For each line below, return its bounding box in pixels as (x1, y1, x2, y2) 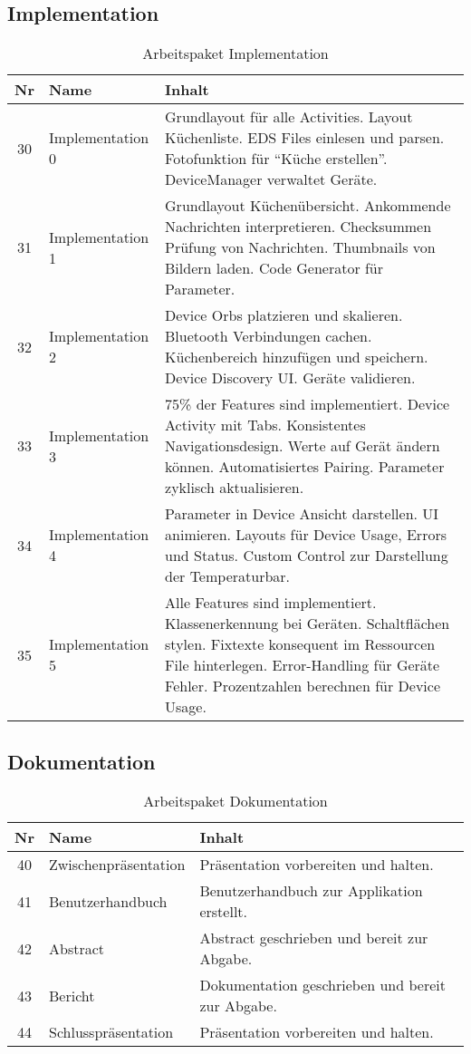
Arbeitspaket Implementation (142, 43, 329, 64)
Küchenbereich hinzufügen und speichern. (165, 346, 428, 368)
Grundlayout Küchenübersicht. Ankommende (165, 195, 451, 217)
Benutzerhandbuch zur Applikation (199, 880, 423, 902)
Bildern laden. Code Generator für (165, 257, 384, 279)
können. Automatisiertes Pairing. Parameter (165, 456, 445, 478)
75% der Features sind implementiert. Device (165, 393, 450, 415)
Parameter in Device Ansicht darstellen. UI (165, 503, 439, 525)
